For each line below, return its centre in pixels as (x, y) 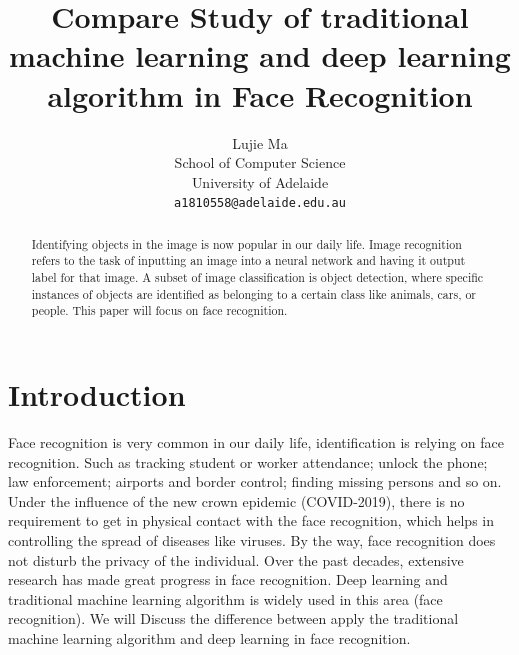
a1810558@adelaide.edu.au (260, 203)
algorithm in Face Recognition (260, 94)
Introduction (97, 394)
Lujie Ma (260, 142)
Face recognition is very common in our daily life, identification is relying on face (256, 441)
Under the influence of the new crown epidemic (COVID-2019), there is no (236, 500)
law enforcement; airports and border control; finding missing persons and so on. (255, 481)
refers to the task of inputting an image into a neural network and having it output (248, 260)
